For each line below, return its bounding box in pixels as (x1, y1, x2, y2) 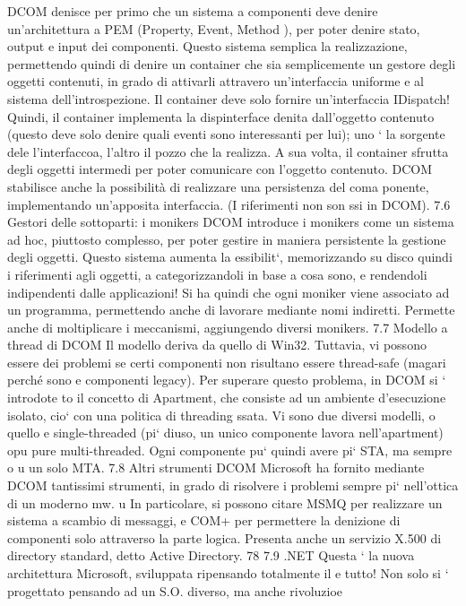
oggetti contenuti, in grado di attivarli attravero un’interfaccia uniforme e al (7, 72, 424, 91)
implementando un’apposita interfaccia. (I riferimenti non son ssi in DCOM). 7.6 (7, 195, 451, 213)
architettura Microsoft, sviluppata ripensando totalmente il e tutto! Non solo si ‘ (7, 564, 449, 582)
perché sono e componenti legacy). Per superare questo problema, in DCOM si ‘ (7, 370, 446, 389)
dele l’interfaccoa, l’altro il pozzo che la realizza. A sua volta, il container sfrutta (7, 142, 449, 160)
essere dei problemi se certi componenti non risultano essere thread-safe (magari (7, 352, 446, 371)
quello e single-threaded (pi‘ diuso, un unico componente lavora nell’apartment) (7, 423, 444, 442)
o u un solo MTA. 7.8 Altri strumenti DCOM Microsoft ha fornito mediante (7, 458, 425, 477)
